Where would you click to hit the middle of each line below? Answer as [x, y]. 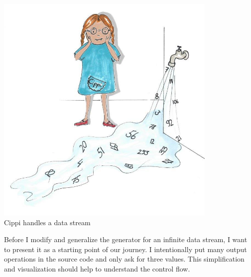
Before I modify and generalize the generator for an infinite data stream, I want [126, 239]
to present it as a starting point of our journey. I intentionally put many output [125, 249]
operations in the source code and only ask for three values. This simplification [124, 259]
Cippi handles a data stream [47, 222]
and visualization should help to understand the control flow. [97, 268]
